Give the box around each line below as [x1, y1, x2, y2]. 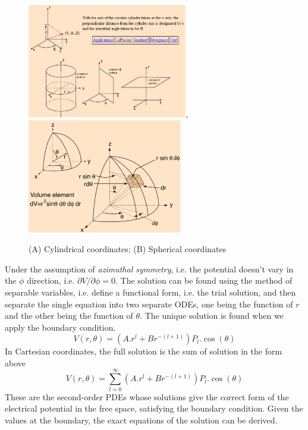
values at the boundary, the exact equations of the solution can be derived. [5, 413, 278, 426]
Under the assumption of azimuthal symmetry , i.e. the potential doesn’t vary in [5, 262, 294, 275]
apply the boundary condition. [5, 321, 116, 333]
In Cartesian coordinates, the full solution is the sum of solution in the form [5, 345, 282, 357]
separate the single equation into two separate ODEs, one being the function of [5, 297, 293, 310]
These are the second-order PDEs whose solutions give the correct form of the [5, 390, 289, 403]
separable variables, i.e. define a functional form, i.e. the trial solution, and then [5, 285, 296, 298]
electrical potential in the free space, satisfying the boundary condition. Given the [5, 402, 303, 415]
